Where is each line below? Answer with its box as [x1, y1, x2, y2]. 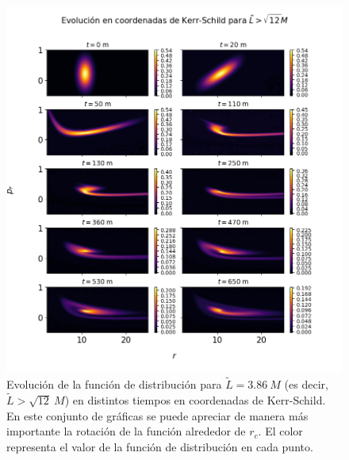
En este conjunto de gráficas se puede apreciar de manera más [6, 407, 309, 424]
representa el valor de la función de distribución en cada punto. [6, 438, 313, 454]
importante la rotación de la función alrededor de [6, 423, 246, 439]
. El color [258, 423, 303, 439]
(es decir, [284, 376, 328, 393]
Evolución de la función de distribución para [6, 376, 222, 393]
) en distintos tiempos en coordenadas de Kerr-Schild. [64, 391, 326, 408]
